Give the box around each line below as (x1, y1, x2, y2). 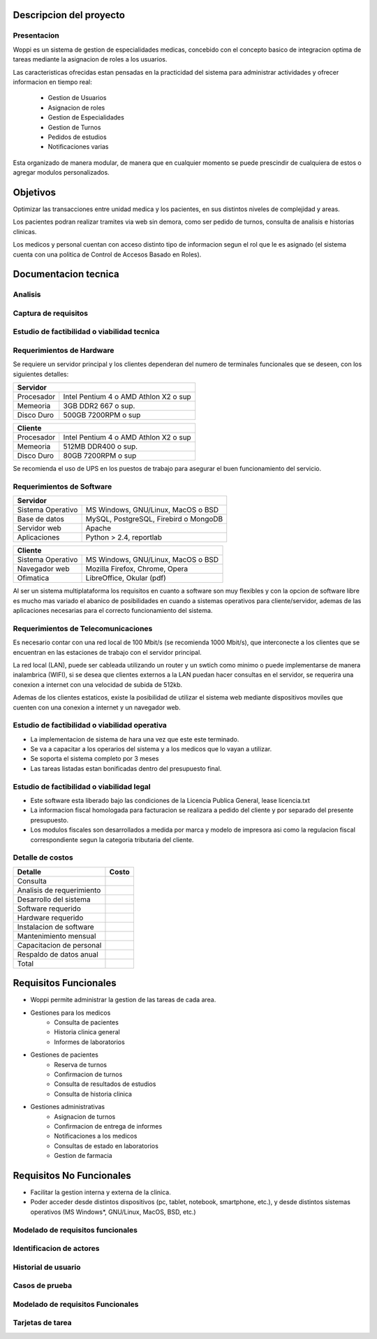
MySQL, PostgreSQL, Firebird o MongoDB (85, 514, 223, 524)
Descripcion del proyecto (13, 9, 126, 21)
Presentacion (13, 31, 59, 41)
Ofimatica (17, 573, 50, 583)
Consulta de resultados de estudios (54, 1080, 156, 1088)
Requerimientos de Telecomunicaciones (13, 623, 153, 633)
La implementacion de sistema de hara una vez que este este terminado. (30, 734, 239, 744)
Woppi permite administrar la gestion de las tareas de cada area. (30, 996, 216, 1004)
